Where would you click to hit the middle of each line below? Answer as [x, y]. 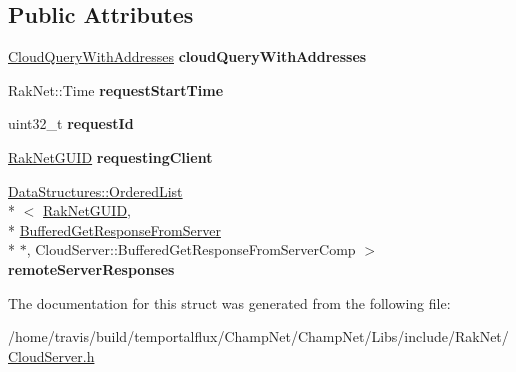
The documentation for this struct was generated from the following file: [229, 302]
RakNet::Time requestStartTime [116, 89]
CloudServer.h [51, 355]
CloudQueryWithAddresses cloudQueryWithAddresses [187, 56]
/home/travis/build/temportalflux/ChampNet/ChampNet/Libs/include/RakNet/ [258, 336]
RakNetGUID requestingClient [110, 156]
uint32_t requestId [71, 123]
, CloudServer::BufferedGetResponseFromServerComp [191, 249]
